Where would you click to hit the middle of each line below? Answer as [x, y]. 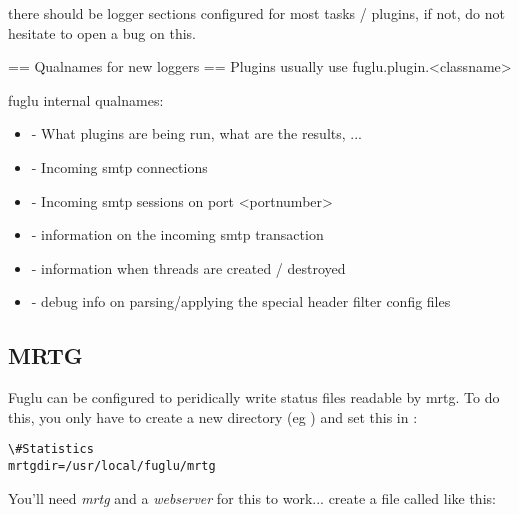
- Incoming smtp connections [119, 166]
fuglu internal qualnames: [86, 99]
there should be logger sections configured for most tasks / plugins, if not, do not [256, 13]
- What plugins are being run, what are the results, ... [196, 133]
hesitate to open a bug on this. [102, 32]
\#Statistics [51, 449]
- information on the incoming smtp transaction [177, 234]
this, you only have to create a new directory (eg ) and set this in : [213, 416]
